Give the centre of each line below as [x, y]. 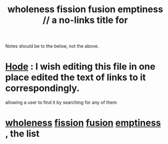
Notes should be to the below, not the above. [52, 46]
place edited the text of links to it [76, 78]
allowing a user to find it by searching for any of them [61, 102]
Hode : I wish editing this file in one [80, 67]
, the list [22, 134]
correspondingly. [42, 88]
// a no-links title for [85, 20]
